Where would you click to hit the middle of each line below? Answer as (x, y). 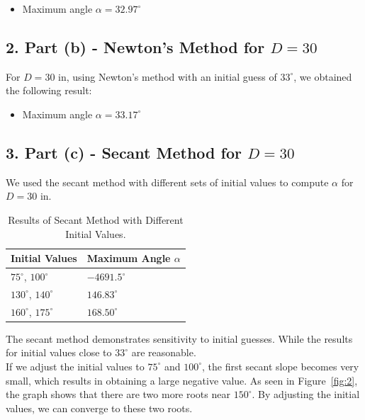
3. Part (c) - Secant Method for (124, 152)
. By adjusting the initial (306, 394)
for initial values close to (59, 352)
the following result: (49, 90)
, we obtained (323, 76)
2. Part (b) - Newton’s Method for (135, 46)
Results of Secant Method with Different (96, 219)
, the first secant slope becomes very (281, 366)
